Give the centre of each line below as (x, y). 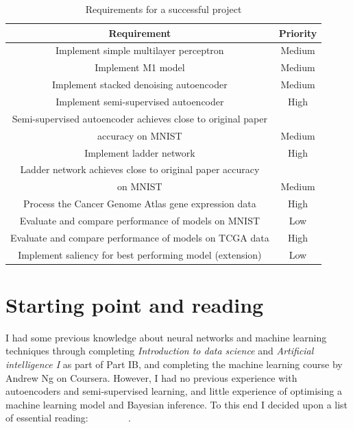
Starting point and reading (135, 304)
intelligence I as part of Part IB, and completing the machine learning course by (174, 364)
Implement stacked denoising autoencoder (140, 84)
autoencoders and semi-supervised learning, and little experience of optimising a (174, 391)
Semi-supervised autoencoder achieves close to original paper (139, 118)
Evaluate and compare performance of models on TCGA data (140, 237)
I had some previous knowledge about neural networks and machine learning (166, 337)
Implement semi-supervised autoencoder (140, 101)
